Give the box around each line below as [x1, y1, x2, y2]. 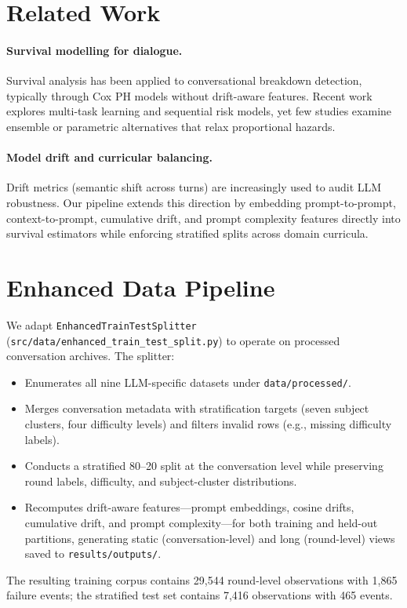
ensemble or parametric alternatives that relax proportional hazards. [6, 118, 336, 134]
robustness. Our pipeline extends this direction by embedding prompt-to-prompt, [6, 194, 396, 210]
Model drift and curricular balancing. [6, 149, 213, 166]
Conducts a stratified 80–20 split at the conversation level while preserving [24, 457, 383, 474]
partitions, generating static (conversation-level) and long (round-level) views [24, 530, 395, 546]
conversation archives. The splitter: [6, 348, 175, 364]
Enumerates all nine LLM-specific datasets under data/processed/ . [24, 373, 351, 390]
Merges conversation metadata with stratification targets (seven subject [24, 400, 369, 417]
